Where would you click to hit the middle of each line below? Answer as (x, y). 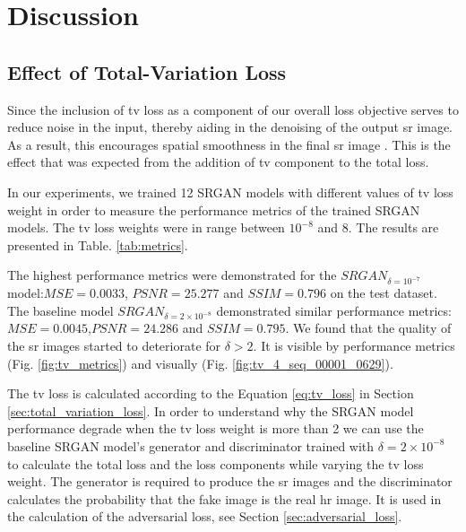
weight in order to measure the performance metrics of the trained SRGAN (214, 209)
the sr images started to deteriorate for (114, 346)
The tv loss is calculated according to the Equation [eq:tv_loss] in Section (211, 393)
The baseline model (60, 310)
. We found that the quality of (368, 328)
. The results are (393, 227)
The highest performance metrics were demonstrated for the (172, 275)
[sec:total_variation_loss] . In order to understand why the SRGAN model (211, 410)
